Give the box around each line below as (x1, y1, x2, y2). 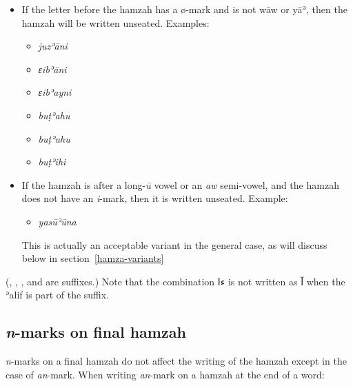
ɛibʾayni (38, 85, 72, 99)
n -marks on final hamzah (6, 321, 186, 343)
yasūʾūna (38, 214, 77, 228)
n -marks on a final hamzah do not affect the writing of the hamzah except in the (6, 354, 347, 368)
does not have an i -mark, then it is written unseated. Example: (21, 191, 288, 205)
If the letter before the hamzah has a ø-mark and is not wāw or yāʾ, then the (21, 2, 347, 16)
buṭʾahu (38, 108, 70, 122)
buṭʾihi (38, 154, 66, 169)
